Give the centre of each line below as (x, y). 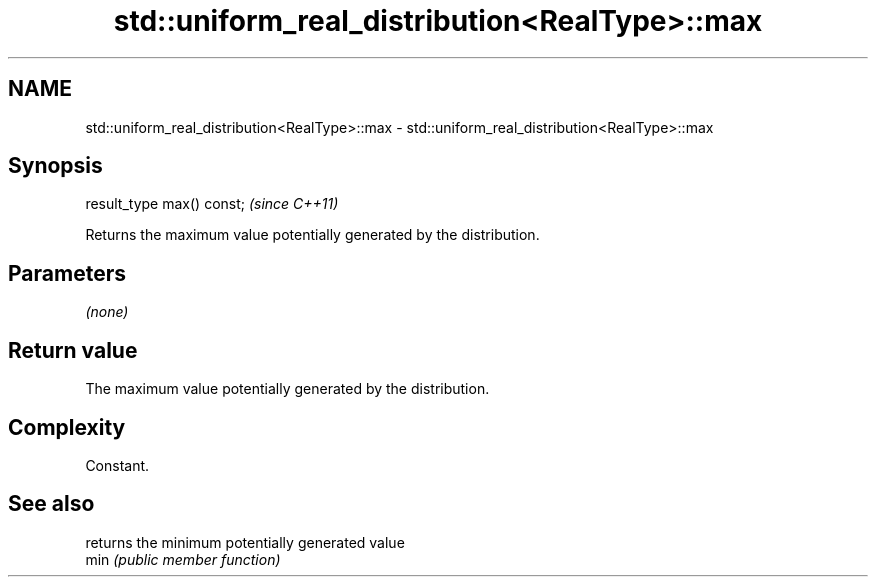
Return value (73, 350)
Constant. (117, 465)
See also (51, 504)
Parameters (67, 273)
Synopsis (55, 166)
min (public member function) (183, 559)
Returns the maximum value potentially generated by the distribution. (312, 235)
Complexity (67, 427)
